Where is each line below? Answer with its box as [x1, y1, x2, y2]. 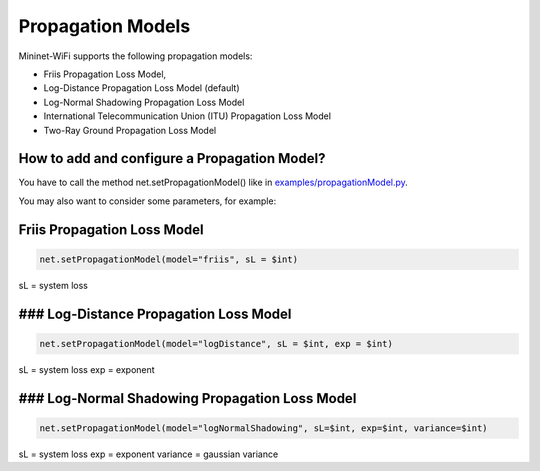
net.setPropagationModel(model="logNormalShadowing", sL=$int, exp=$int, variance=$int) [39, 422, 489, 434]
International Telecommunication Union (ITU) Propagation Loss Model [43, 110, 332, 122]
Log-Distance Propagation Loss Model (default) [43, 82, 240, 94]
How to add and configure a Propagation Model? [18, 150, 326, 167]
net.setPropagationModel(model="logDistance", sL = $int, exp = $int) [39, 338, 394, 349]
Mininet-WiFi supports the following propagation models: [18, 50, 253, 62]
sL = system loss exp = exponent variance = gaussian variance [18, 448, 279, 460]
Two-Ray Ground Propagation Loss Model [43, 124, 217, 136]
